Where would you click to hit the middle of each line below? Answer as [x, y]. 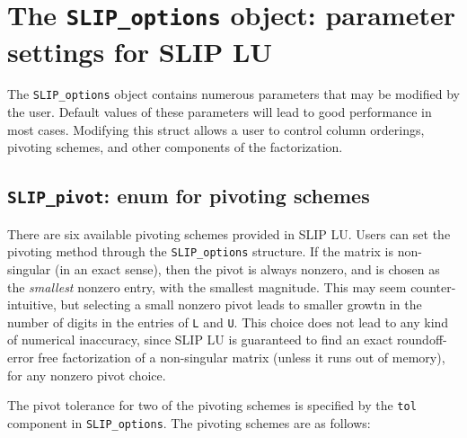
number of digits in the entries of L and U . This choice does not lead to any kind [228, 322]
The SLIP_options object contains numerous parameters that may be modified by [233, 94]
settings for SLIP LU [140, 51]
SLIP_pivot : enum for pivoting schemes [189, 196]
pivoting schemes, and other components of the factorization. [175, 147]
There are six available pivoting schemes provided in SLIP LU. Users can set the [229, 233]
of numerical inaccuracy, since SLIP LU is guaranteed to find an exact [200, 340]
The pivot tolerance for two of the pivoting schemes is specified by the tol [212, 405]
